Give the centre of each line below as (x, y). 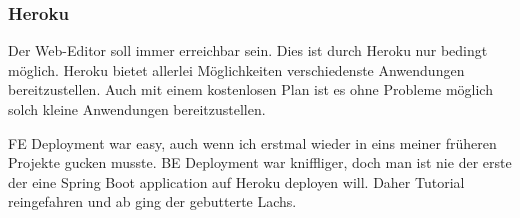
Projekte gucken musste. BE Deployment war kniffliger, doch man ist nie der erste (260, 162)
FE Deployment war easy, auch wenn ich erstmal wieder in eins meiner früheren (252, 142)
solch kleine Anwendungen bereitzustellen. (137, 109)
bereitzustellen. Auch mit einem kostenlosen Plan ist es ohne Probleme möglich (250, 89)
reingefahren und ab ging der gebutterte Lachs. (152, 201)
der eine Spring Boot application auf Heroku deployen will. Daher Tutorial (236, 181)
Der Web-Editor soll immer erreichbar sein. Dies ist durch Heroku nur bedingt (248, 50)
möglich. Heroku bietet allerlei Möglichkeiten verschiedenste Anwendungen (236, 69)
